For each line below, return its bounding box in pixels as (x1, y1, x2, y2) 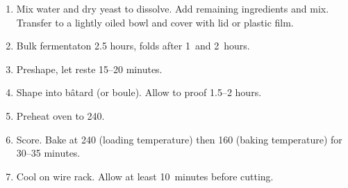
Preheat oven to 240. (16, 108, 105, 123)
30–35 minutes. (16, 146, 81, 160)
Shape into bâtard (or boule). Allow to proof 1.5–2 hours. (16, 85, 262, 100)
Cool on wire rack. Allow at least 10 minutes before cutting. (16, 169, 274, 183)
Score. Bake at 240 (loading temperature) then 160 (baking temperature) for (16, 132, 342, 146)
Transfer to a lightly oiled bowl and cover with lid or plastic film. (16, 15, 294, 29)
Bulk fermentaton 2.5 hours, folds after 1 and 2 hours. (16, 38, 250, 53)
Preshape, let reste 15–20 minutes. (16, 61, 163, 76)
